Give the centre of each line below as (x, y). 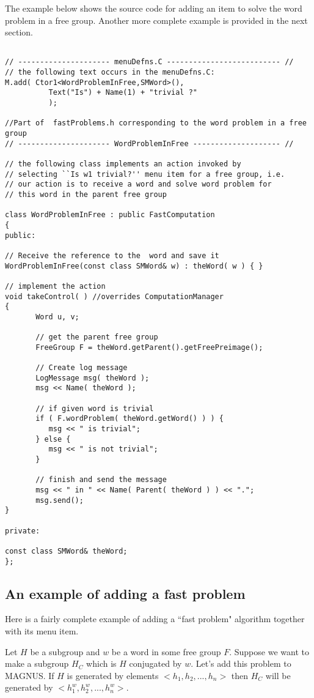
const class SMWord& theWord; (66, 551)
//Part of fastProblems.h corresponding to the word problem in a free (156, 123)
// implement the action (55, 286)
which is (101, 663)
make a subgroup (37, 663)
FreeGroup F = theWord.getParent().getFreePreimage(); (149, 347)
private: (23, 531)
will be (278, 675)
